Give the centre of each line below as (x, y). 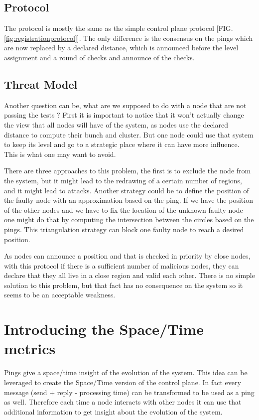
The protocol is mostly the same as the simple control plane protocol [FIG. (119, 28)
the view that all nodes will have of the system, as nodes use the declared (116, 124)
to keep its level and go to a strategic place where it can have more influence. (122, 144)
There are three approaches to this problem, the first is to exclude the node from (128, 171)
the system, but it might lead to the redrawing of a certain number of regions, (123, 180)
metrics (30, 349)
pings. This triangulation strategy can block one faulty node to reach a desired (124, 229)
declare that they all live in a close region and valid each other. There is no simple (129, 275)
